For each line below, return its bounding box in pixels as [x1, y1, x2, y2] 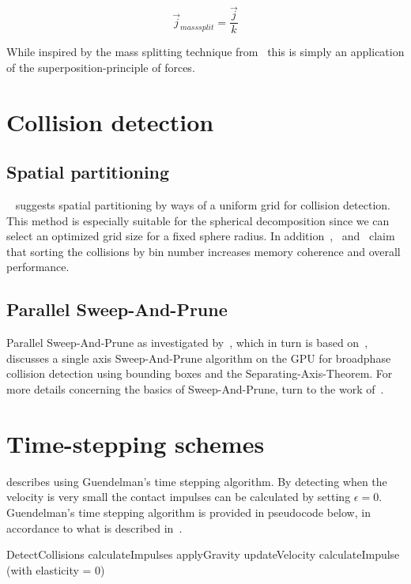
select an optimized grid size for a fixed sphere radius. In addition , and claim [6, 228, 395, 244]
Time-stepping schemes [6, 427, 265, 459]
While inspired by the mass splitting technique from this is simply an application [6, 43, 405, 60]
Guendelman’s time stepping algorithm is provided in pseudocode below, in [6, 503, 371, 520]
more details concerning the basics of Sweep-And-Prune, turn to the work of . [6, 381, 384, 397]
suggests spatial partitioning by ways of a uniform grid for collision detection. [15, 197, 390, 213]
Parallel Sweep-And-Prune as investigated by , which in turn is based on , [6, 334, 368, 351]
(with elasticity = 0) [6, 561, 105, 578]
